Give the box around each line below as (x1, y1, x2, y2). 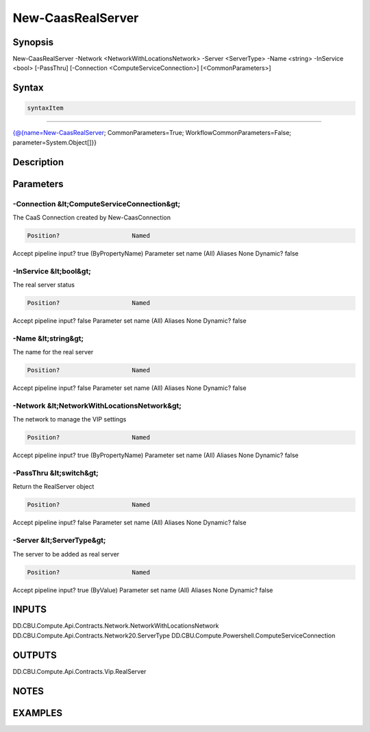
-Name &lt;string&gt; (12, 333, 84, 343)
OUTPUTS (12, 649, 58, 661)
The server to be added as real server (12, 550, 120, 558)
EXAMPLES (12, 707, 63, 719)
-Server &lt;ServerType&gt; (12, 535, 106, 545)
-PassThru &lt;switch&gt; (12, 468, 99, 478)
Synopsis (12, 36, 54, 48)
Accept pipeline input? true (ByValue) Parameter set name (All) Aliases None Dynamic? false (12, 586, 273, 594)
